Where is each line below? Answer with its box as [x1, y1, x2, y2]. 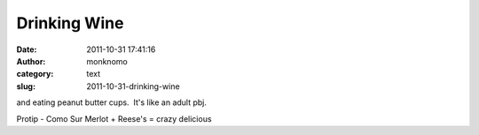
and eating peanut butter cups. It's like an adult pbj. [16, 97, 208, 108]
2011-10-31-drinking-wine [86, 80, 181, 92]
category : [16, 69, 54, 79]
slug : [16, 80, 35, 92]
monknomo [86, 56, 128, 66]
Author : [16, 56, 46, 66]
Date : [16, 44, 37, 55]
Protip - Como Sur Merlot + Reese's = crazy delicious [16, 113, 212, 124]
